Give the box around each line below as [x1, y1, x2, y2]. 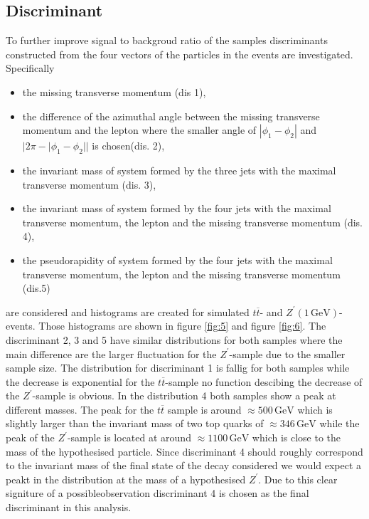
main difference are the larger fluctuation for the [6, 346, 217, 361]
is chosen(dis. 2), [92, 138, 165, 153]
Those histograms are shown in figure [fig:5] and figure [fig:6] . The [38, 318, 326, 333]
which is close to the [252, 430, 341, 445]
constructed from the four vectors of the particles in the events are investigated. [6, 46, 353, 61]
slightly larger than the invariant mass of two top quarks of [6, 416, 264, 431]
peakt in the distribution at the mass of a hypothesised [6, 471, 246, 486]
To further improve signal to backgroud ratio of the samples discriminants [6, 33, 328, 48]
